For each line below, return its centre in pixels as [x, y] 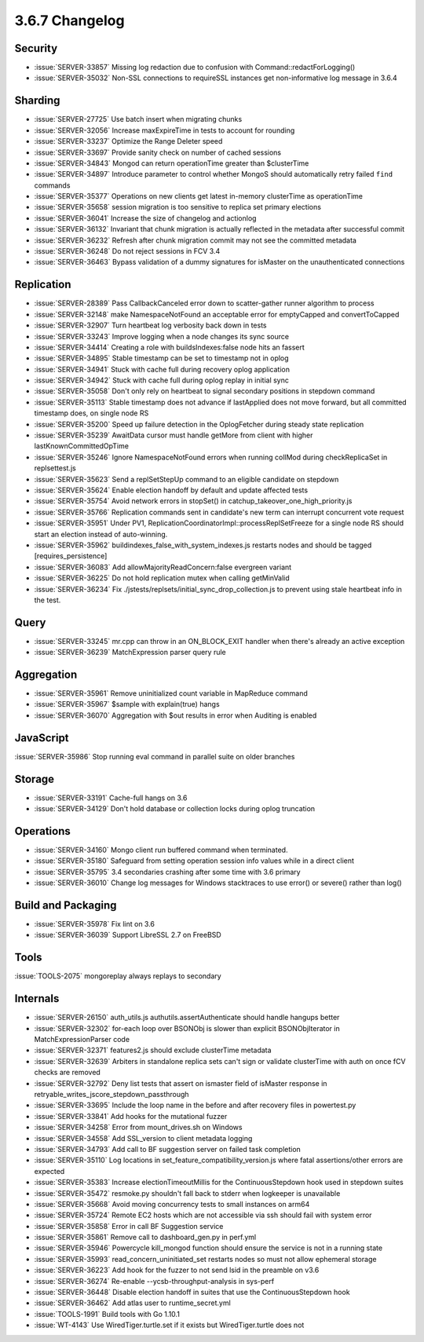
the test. [48, 600]
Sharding [37, 101]
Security [36, 48]
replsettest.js [55, 468]
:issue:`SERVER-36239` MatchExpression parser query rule [130, 653]
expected [49, 1171]
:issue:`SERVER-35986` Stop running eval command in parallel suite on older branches [155, 756]
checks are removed [68, 1073]
